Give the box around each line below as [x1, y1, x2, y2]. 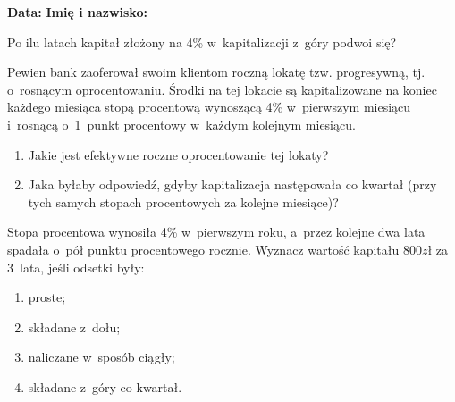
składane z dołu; [28, 317, 121, 336]
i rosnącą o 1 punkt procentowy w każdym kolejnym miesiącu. [7, 114, 356, 133]
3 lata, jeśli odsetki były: [7, 257, 145, 276]
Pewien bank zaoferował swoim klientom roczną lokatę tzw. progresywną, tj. [7, 63, 426, 81]
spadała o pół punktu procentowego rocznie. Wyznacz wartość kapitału [7, 239, 400, 258]
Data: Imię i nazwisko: [7, 3, 147, 21]
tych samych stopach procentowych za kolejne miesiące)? [28, 192, 339, 211]
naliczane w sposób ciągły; [28, 348, 175, 366]
